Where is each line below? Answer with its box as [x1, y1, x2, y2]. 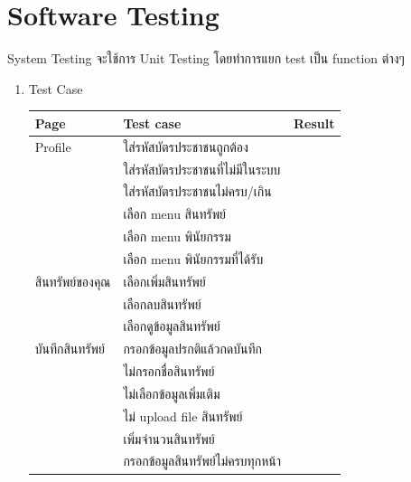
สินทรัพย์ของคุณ [34, 271, 111, 290]
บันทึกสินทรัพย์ [34, 339, 105, 358]
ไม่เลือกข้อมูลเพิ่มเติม [123, 383, 220, 402]
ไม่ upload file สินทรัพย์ [123, 406, 243, 425]
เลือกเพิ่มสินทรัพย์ [123, 271, 206, 290]
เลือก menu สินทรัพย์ [123, 204, 227, 223]
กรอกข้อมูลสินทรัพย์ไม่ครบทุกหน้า [123, 451, 281, 470]
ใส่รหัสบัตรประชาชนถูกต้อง [123, 137, 248, 156]
